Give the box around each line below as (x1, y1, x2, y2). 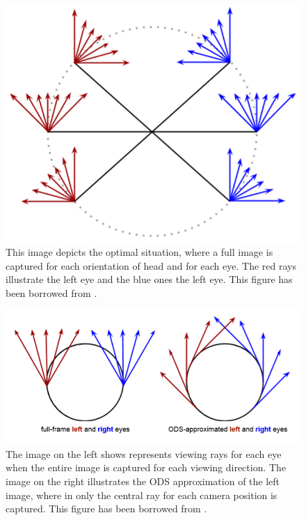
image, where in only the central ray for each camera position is (6, 487, 277, 502)
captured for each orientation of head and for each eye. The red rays (6, 258, 296, 273)
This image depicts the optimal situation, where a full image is (6, 245, 273, 259)
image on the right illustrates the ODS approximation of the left (6, 473, 280, 488)
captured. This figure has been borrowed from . (6, 501, 207, 516)
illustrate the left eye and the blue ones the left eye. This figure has (6, 272, 293, 286)
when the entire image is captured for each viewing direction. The (6, 460, 287, 475)
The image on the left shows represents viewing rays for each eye (6, 446, 282, 461)
